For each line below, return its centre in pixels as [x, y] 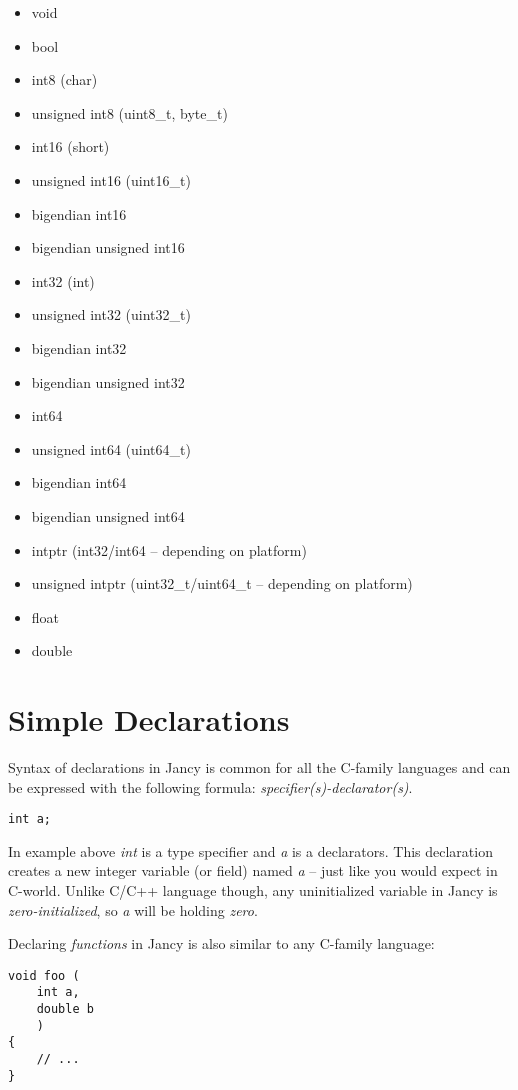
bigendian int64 [79, 482]
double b [65, 1009]
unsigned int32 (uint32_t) [111, 314]
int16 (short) [70, 146]
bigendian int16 [79, 213]
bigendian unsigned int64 [108, 515]
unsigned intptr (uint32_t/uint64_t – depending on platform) [222, 583]
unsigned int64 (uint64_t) [111, 448]
